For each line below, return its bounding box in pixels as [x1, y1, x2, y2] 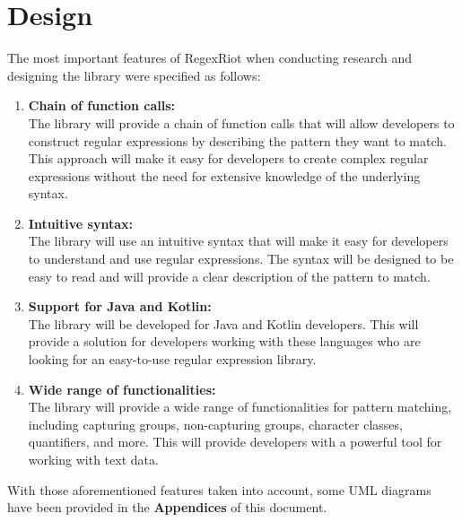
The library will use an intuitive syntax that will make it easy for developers [28, 231, 449, 250]
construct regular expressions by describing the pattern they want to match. [28, 131, 447, 150]
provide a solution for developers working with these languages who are [28, 332, 421, 351]
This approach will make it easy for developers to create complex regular [28, 149, 429, 168]
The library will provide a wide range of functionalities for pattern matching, [28, 397, 452, 416]
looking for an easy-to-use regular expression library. [28, 350, 317, 369]
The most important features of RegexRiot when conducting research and [7, 48, 413, 67]
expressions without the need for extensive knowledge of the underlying [28, 166, 421, 185]
